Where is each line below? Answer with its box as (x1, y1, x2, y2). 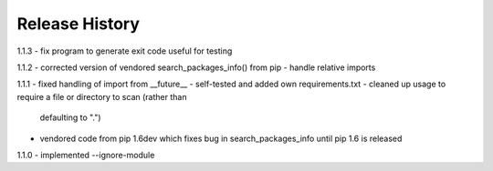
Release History (16, 14, 141, 34)
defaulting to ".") (39, 112, 101, 123)
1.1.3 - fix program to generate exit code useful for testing (16, 45, 233, 56)
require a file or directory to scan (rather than (16, 91, 187, 102)
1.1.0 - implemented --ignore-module (16, 149, 155, 160)
